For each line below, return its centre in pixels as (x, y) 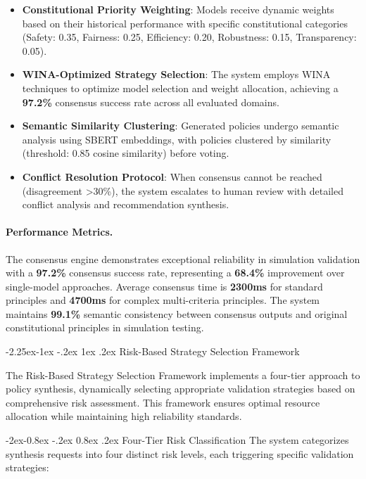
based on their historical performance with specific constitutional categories (185, 23)
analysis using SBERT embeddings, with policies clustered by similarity (177, 139)
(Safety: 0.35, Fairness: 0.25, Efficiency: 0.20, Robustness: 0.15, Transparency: (189, 37)
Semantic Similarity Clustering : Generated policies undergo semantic (181, 126)
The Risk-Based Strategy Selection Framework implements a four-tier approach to (183, 375)
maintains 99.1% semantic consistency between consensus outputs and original (177, 313)
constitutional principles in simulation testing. (105, 327)
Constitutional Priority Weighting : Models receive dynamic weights (178, 9)
